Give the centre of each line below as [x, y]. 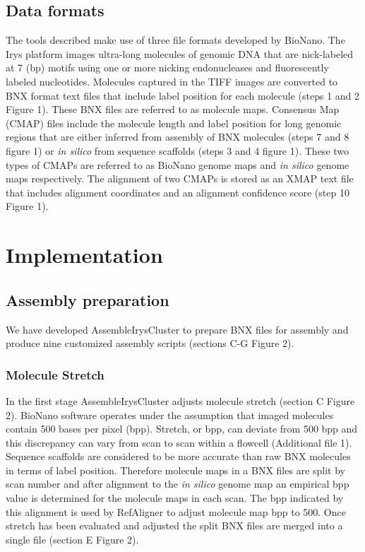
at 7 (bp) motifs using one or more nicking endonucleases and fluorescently [167, 67]
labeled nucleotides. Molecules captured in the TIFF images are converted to [172, 81]
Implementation [84, 255]
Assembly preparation [88, 299]
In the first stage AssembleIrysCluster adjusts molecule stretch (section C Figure [180, 400]
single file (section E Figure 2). [72, 539]
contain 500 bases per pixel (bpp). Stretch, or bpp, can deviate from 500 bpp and [182, 429]
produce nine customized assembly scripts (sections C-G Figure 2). [150, 343]
